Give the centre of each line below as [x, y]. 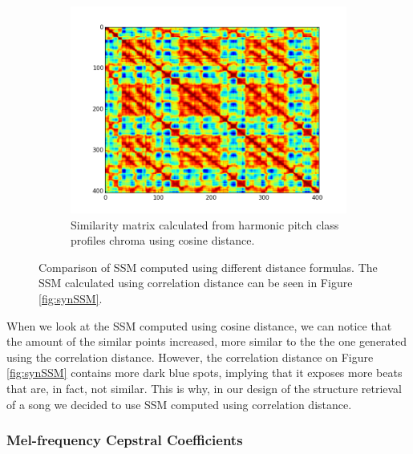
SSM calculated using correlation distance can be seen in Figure [196, 283]
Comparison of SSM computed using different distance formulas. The [208, 267]
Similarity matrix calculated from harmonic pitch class [205, 224]
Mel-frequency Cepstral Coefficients [125, 440]
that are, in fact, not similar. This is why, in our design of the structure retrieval [204, 388]
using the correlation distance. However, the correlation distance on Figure [190, 357]
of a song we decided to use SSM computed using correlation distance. [179, 404]
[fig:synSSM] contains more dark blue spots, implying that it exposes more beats [204, 373]
